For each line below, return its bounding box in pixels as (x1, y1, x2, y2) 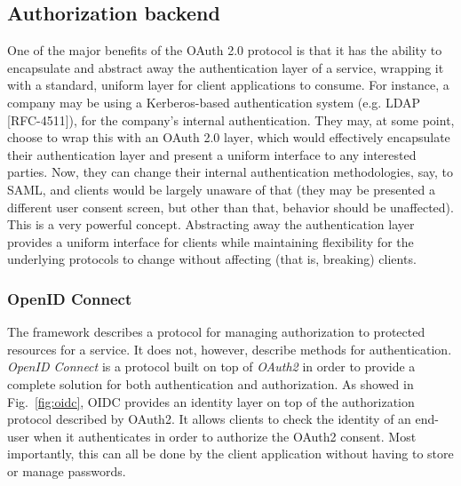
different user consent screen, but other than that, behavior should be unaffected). (7, 197, 454, 216)
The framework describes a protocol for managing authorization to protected (7, 323, 425, 341)
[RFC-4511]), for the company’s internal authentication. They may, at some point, (7, 110, 455, 129)
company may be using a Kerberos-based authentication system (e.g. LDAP (7, 92, 420, 111)
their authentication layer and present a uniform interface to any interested (7, 145, 417, 163)
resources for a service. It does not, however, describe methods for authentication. (7, 339, 452, 358)
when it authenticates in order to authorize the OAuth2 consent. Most (33, 426, 417, 445)
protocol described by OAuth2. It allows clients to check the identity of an (7, 410, 411, 428)
